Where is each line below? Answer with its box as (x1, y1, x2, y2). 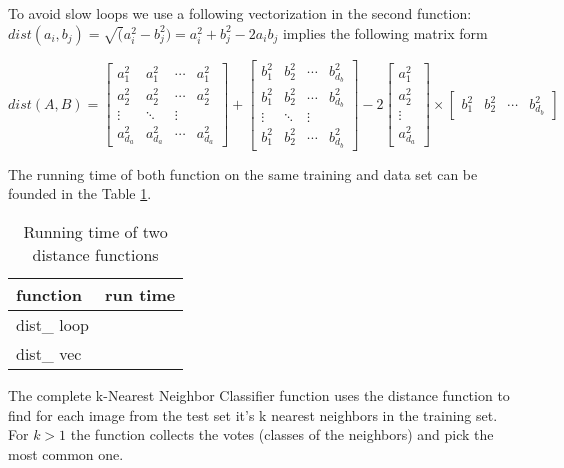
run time (105, 283, 176, 306)
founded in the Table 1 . (8, 183, 152, 204)
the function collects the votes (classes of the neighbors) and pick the (70, 424, 494, 445)
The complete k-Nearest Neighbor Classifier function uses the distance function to (8, 385, 510, 405)
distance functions (32, 243, 159, 266)
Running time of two (23, 220, 168, 243)
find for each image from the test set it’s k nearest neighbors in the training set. (8, 404, 498, 425)
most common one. (8, 443, 124, 464)
